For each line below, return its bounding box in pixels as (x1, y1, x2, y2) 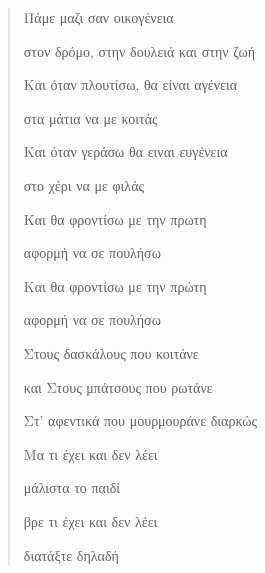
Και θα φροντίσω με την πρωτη (23, 208, 207, 229)
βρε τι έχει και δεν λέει (23, 510, 158, 531)
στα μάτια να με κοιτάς (23, 107, 158, 128)
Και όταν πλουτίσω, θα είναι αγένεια (23, 74, 238, 95)
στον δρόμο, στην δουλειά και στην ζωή (23, 40, 256, 61)
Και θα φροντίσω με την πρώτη (23, 275, 207, 296)
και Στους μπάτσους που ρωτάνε (23, 376, 213, 397)
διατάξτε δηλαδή (23, 544, 119, 565)
